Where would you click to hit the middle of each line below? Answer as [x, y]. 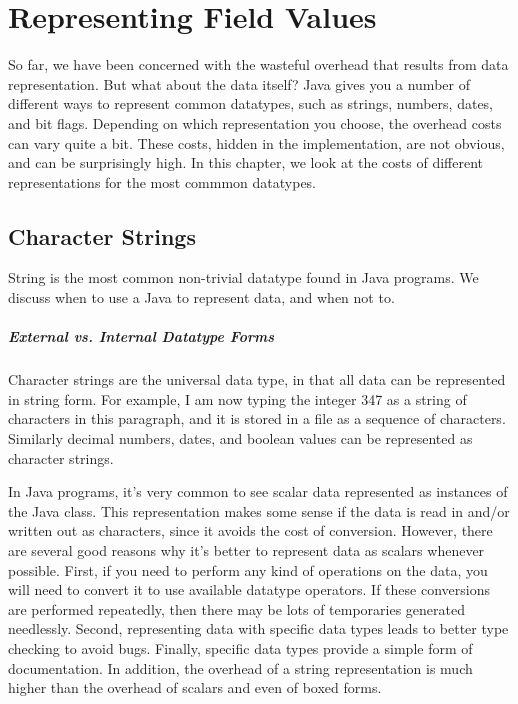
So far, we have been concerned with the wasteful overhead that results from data [258, 64]
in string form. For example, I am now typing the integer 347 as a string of [237, 398]
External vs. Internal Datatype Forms [141, 336]
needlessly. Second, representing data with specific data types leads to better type [258, 628]
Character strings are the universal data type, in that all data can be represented [257, 379]
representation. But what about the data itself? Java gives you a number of [239, 83]
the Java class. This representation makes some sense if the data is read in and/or [259, 510]
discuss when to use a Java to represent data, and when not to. [201, 297]
